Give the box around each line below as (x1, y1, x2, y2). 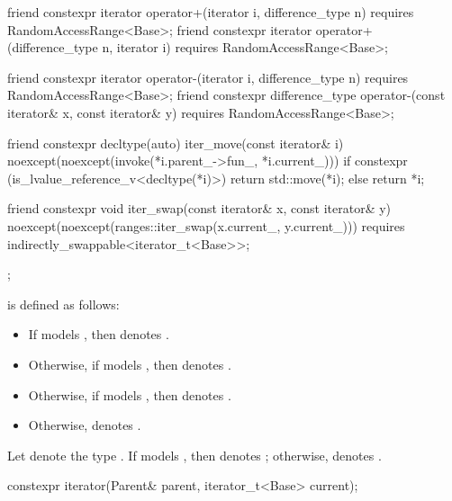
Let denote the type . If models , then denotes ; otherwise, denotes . (7, 445, 382, 464)
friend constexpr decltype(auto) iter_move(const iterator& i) (7, 133, 344, 152)
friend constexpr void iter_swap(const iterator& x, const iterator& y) (7, 199, 392, 218)
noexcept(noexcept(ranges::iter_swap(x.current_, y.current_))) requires (7, 216, 405, 235)
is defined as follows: (7, 294, 120, 313)
